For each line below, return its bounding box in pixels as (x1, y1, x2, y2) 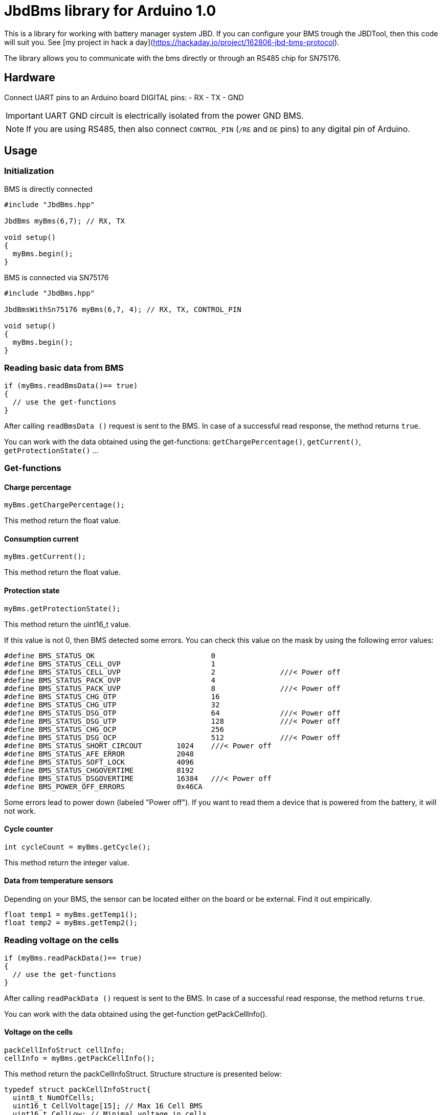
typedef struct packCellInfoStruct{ (4, 1085, 151, 1094)
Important (6, 110, 43, 121)
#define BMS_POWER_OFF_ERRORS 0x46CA (4, 782, 203, 791)
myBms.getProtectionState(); (4, 604, 121, 613)
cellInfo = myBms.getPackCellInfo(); (4, 1054, 156, 1062)
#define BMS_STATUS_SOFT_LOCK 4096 (4, 757, 194, 766)
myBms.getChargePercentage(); (4, 501, 125, 509)
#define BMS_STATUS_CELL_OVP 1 (4, 659, 216, 668)
